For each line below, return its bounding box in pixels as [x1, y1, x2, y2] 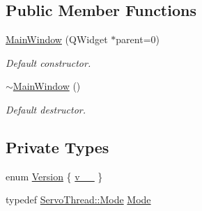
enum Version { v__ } [6, 169, 103, 183]
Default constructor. [6, 55, 91, 70]
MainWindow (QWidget [6, 32, 108, 47]
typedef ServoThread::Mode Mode [6, 192, 151, 207]
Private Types [6, 136, 109, 157]
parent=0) [116, 32, 160, 47]
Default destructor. [6, 102, 86, 116]
